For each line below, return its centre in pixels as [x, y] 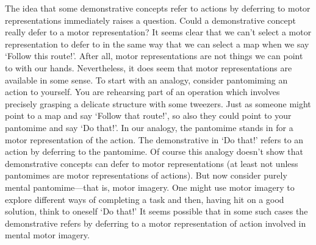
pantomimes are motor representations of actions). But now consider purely [146, 175]
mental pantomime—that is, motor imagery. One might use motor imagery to [150, 187]
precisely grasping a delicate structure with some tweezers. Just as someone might [158, 103]
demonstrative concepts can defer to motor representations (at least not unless [152, 163]
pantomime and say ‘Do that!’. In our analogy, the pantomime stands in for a [149, 127]
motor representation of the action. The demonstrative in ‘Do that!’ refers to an [154, 139]
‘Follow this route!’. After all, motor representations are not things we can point [154, 56]
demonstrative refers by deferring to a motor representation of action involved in [156, 223]
